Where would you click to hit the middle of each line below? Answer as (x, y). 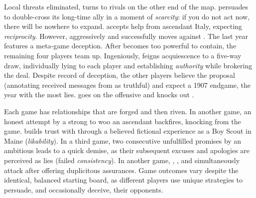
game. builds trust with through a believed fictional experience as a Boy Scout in (128, 131)
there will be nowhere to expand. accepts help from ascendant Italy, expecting (123, 26)
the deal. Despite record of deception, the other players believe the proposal (120, 75)
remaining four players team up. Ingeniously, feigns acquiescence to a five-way (123, 55)
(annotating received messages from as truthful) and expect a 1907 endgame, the (128, 85)
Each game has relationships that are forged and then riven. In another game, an (128, 111)
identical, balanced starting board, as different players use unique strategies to (123, 180)
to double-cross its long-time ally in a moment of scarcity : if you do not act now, (127, 16)
